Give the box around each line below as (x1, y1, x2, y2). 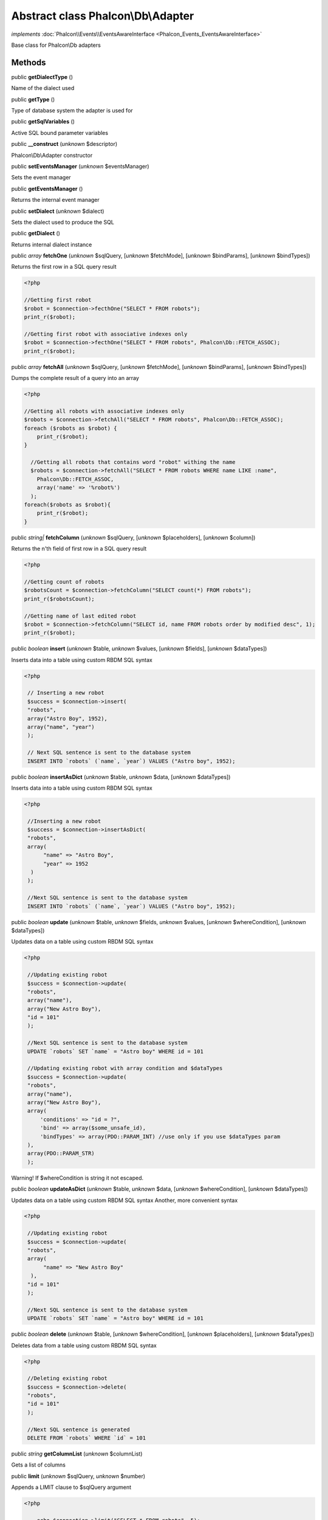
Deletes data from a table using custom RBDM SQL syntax (11, 1341, 157, 1349)
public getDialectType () (11, 73, 73, 80)
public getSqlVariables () (11, 118, 75, 125)
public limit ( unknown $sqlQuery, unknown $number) (11, 1472, 146, 1480)
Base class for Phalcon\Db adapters (11, 41, 101, 49)
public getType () (11, 95, 55, 103)
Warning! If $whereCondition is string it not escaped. (11, 1174, 144, 1181)
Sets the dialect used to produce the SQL (11, 218, 115, 226)
